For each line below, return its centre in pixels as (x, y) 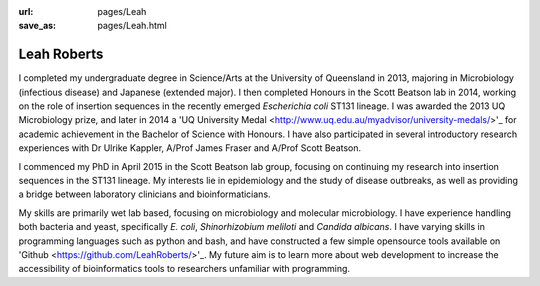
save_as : (37, 26)
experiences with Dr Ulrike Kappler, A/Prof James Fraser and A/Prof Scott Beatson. (190, 148)
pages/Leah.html (132, 26)
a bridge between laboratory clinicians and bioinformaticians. (144, 194)
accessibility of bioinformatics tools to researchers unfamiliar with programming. (184, 269)
